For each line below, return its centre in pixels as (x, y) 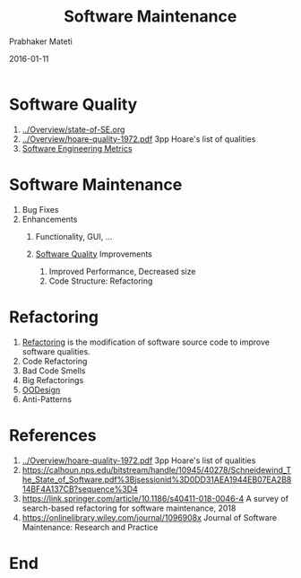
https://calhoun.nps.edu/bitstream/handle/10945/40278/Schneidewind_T (157, 469)
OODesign (41, 390)
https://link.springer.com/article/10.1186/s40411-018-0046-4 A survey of (155, 498)
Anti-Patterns (47, 399)
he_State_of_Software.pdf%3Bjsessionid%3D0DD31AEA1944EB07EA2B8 (157, 479)
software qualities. (56, 351)
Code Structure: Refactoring (101, 281)
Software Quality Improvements (94, 254)
